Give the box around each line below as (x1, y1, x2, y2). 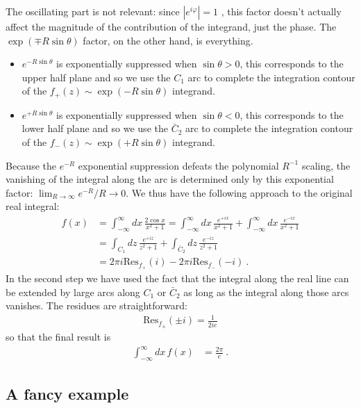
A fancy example (6, 382, 129, 404)
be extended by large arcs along (6, 284, 140, 299)
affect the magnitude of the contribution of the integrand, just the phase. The (6, 19, 337, 33)
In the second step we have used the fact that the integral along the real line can (6, 271, 349, 286)
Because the (6, 158, 56, 172)
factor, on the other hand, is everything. (83, 33, 253, 47)
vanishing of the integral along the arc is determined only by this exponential (6, 172, 334, 186)
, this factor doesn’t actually (221, 4, 342, 18)
